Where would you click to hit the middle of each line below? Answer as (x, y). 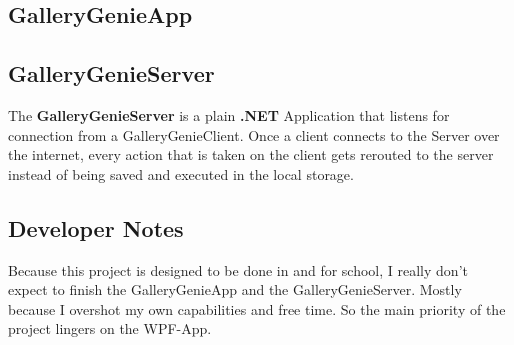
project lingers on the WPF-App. (110, 328)
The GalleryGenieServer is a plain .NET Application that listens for (229, 114)
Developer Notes (96, 227)
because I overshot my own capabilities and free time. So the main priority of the (257, 308)
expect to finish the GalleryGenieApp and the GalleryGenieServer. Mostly (235, 289)
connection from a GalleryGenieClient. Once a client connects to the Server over (254, 134)
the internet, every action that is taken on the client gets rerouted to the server (251, 154)
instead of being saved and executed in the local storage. (181, 173)
